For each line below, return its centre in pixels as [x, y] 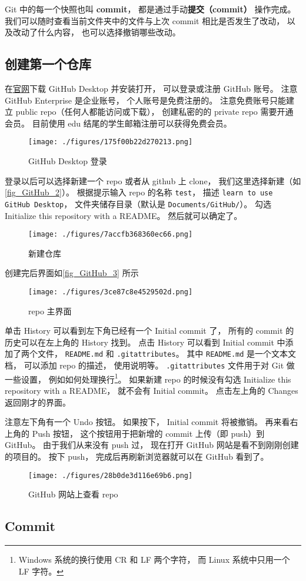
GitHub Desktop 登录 [68, 161]
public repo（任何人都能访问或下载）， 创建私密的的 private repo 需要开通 [154, 112]
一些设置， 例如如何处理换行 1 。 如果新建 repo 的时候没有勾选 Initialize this [148, 378]
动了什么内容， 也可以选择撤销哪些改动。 [101, 32]
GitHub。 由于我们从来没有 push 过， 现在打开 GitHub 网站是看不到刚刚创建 [152, 445]
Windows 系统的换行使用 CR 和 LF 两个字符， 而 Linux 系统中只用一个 [154, 559]
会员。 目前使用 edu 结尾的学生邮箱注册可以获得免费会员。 [118, 123]
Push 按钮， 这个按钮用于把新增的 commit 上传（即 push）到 [148, 433]
